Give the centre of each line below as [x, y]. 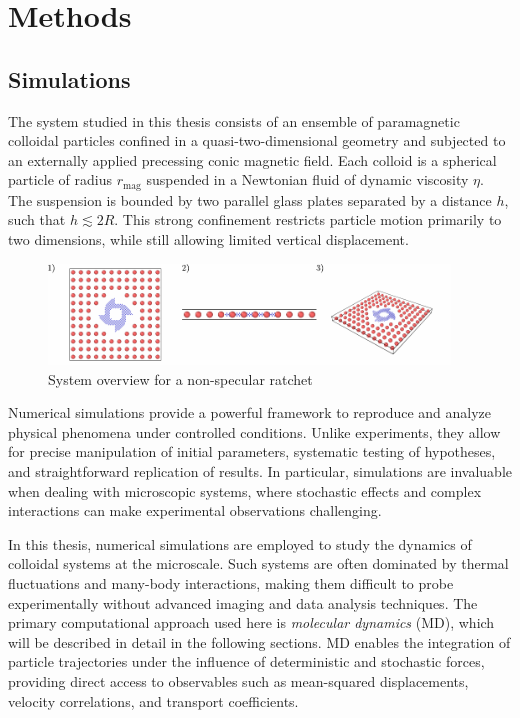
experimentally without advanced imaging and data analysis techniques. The [243, 602]
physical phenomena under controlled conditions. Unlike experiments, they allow [254, 431]
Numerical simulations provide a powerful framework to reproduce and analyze [250, 412]
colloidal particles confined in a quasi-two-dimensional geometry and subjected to [257, 140]
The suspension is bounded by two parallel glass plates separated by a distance [250, 199]
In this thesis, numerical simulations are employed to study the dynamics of [240, 543]
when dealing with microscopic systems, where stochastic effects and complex [245, 490]
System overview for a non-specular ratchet [180, 378]
